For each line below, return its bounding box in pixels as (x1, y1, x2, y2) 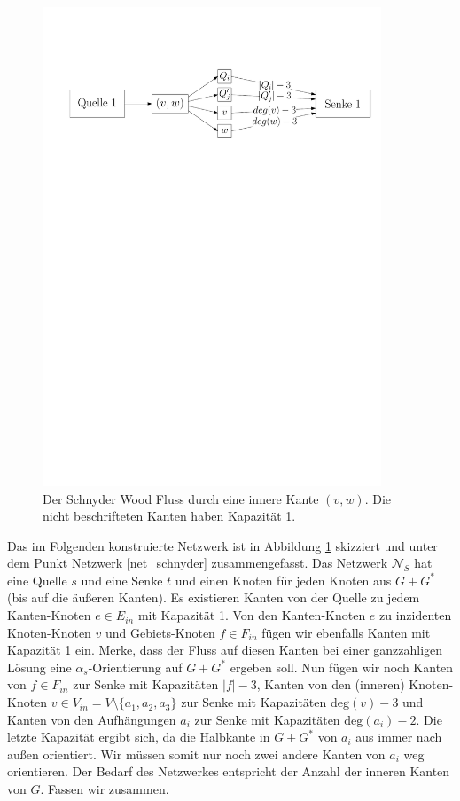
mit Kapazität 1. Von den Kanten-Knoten (137, 606, 366, 624)
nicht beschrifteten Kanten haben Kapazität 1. (43, 507, 296, 525)
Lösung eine (7, 657, 72, 676)
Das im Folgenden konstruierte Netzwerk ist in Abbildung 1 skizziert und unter (7, 536, 438, 554)
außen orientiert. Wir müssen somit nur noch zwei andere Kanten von (7, 744, 386, 763)
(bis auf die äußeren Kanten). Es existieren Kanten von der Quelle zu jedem (7, 588, 420, 607)
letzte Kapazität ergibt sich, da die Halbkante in (7, 727, 270, 746)
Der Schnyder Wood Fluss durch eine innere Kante (43, 489, 319, 507)
